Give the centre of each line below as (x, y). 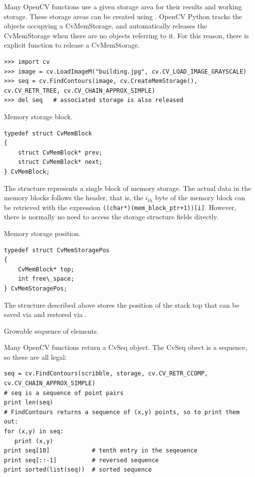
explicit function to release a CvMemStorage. (72, 45)
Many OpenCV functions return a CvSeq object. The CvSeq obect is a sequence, (126, 347)
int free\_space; (46, 279)
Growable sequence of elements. (51, 331)
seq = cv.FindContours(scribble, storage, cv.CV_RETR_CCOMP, (106, 374)
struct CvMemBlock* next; (60, 162)
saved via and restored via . (45, 314)
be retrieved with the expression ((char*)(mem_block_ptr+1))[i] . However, (120, 207)
